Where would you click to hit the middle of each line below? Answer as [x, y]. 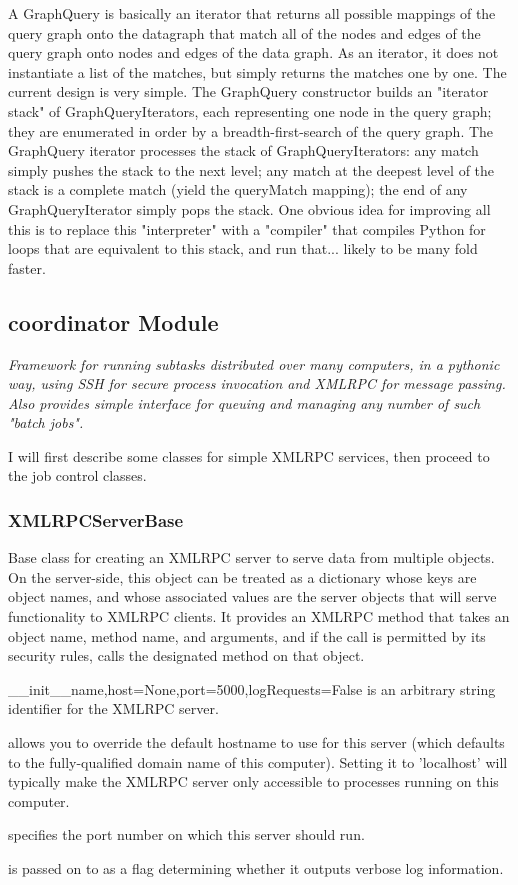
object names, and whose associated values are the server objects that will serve [252, 596]
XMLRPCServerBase [96, 520]
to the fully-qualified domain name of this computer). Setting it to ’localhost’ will [258, 761]
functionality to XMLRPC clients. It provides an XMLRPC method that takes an [259, 616]
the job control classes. [77, 475]
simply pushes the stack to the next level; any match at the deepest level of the [251, 169]
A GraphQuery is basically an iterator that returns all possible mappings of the [252, 13]
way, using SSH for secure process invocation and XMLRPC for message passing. [257, 383]
